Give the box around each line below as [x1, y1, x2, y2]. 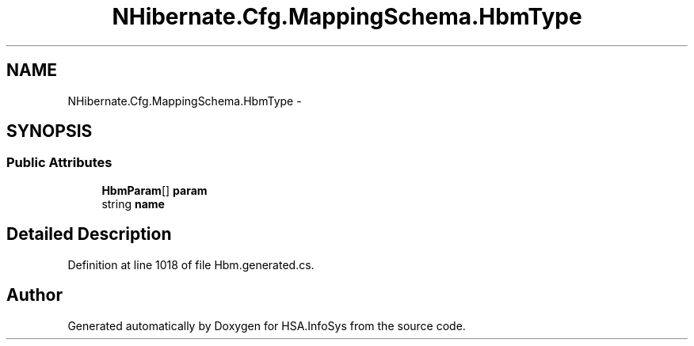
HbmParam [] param [101, 183, 208, 197]
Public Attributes [6, 154, 112, 171]
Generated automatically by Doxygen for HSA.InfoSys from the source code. [67, 318, 466, 333]
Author [6, 285, 63, 306]
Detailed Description [6, 224, 172, 245]
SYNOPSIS [6, 121, 93, 142]
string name [101, 196, 165, 211]
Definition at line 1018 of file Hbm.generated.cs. [67, 257, 315, 272]
